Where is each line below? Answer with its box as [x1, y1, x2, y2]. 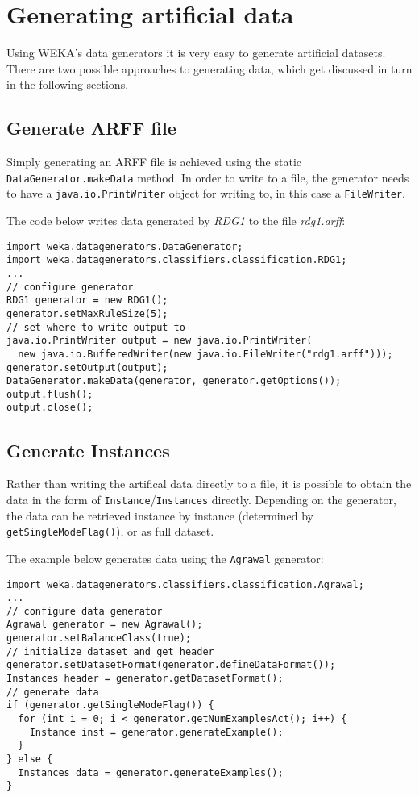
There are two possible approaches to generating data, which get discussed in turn [6, 60, 413, 77]
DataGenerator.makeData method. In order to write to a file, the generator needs [6, 169, 409, 186]
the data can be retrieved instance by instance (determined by [6, 507, 313, 524]
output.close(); [6, 402, 93, 414]
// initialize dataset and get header [6, 645, 214, 657]
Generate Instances [6, 437, 170, 462]
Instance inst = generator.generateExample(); [29, 726, 284, 738]
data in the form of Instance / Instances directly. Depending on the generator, [6, 490, 396, 507]
